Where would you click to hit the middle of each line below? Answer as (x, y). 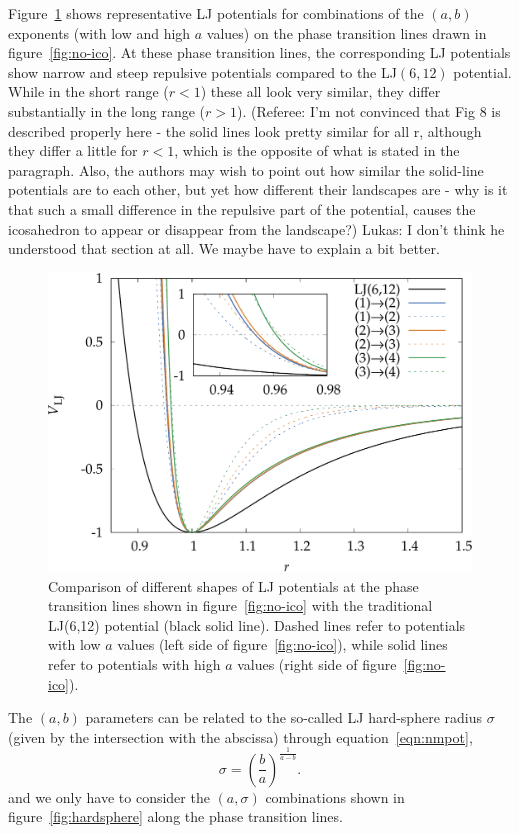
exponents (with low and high (99, 32)
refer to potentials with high (134, 664)
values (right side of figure (317, 664)
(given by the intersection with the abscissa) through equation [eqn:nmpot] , (240, 736)
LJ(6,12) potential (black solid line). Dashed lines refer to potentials (257, 624)
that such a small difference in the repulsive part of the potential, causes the (242, 208)
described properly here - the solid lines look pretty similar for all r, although (245, 130)
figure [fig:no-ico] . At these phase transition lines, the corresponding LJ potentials (259, 52)
